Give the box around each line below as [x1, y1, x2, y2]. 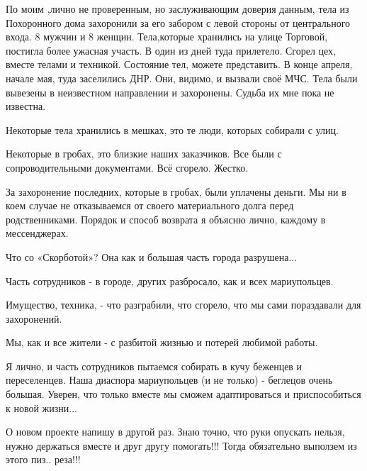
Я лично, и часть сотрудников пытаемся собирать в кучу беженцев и [6, 358, 303, 373]
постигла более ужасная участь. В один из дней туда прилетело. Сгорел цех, [6, 43, 336, 57]
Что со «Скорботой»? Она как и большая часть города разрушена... [6, 249, 298, 264]
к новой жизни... [6, 400, 77, 415]
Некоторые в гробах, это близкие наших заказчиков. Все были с [6, 146, 282, 161]
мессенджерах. [6, 226, 69, 240]
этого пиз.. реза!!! [6, 452, 81, 467]
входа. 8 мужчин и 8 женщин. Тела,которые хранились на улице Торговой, [6, 29, 328, 44]
